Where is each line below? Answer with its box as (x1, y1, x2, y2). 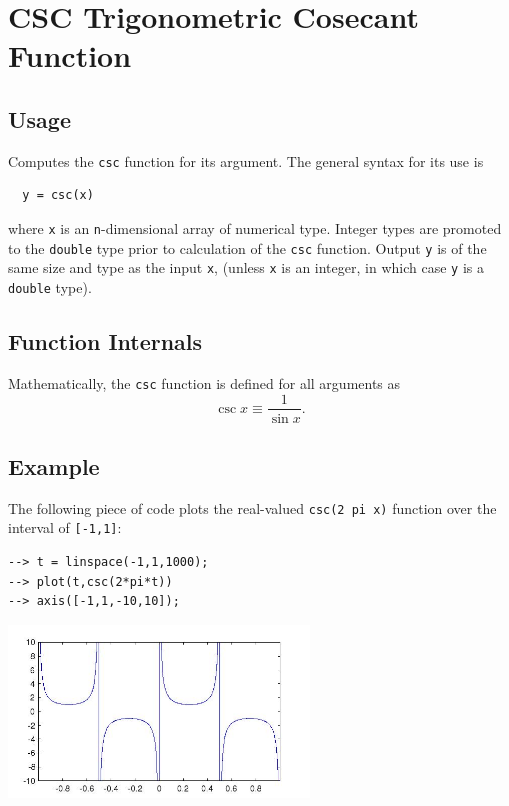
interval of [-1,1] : (8, 517, 122, 538)
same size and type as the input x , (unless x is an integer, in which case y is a (8, 257, 484, 278)
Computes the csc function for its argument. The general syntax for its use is (8, 150, 484, 171)
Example (8, 450, 100, 481)
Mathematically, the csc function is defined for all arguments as (8, 372, 401, 393)
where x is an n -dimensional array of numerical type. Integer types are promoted (8, 218, 502, 239)
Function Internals (8, 326, 203, 357)
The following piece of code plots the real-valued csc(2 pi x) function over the (8, 497, 497, 518)
